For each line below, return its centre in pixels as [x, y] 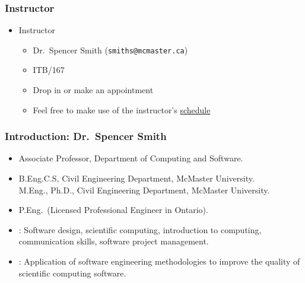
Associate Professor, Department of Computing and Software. [131, 158]
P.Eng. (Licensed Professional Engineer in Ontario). [113, 210]
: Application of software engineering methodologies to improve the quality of [159, 261]
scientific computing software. [72, 273]
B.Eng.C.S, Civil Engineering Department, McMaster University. [136, 178]
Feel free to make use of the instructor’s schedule [122, 109]
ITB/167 [49, 70]
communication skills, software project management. [114, 241]
